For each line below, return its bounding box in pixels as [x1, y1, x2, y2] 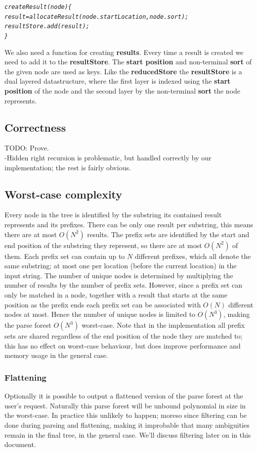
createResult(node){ [4, 3, 72, 10]
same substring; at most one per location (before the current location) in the [4, 260, 237, 271]
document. [4, 439, 36, 450]
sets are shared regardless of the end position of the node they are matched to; [4, 331, 243, 341]
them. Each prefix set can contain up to [4, 251, 125, 261]
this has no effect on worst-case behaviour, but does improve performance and [4, 340, 241, 351]
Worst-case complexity [4, 186, 123, 201]
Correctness [4, 119, 66, 135]
